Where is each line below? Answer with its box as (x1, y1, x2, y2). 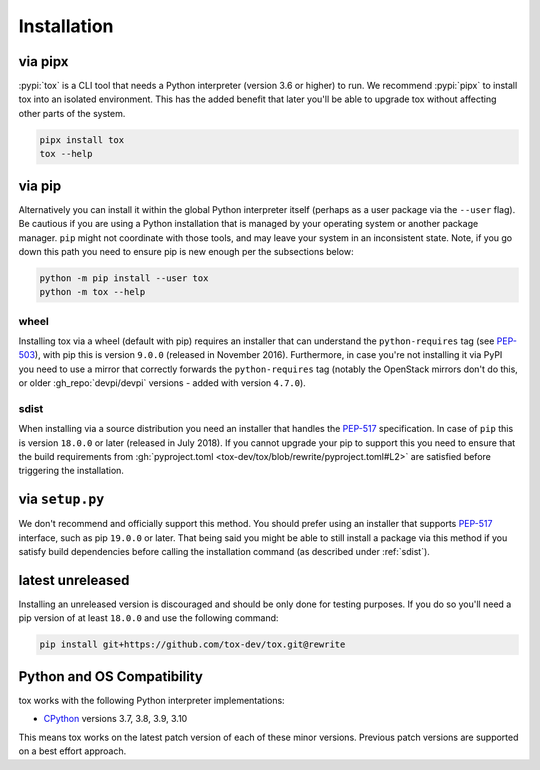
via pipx (18, 53, 69, 70)
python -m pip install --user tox (39, 272, 209, 284)
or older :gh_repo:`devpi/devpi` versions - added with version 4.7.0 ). (18, 377, 307, 389)
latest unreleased (18, 571, 130, 589)
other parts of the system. (18, 107, 126, 119)
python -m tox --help (39, 286, 146, 298)
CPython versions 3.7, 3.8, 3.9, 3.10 (43, 713, 188, 725)
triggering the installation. (18, 465, 125, 477)
